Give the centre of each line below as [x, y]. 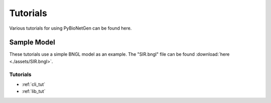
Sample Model [32, 42]
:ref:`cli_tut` [34, 84]
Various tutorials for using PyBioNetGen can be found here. [71, 28]
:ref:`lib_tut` [34, 91]
